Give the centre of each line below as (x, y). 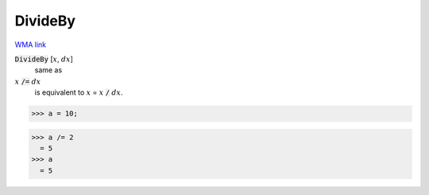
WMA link (31, 45)
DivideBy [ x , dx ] (44, 59)
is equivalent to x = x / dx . (79, 92)
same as (48, 70)
